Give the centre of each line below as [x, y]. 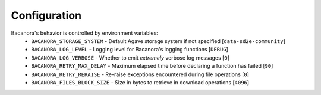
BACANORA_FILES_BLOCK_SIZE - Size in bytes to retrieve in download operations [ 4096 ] [140, 82]
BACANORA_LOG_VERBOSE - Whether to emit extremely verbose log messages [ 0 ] [130, 58]
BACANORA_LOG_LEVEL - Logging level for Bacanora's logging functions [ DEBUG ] [130, 50]
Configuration [46, 15]
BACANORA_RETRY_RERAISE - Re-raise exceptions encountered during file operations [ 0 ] [140, 74]
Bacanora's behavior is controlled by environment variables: [85, 33]
